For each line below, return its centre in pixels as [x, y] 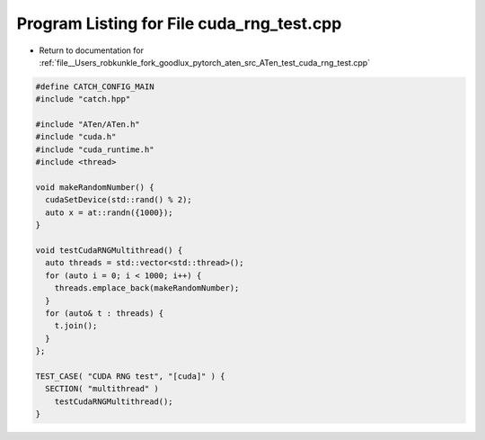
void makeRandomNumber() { [95, 188]
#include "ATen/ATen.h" [88, 125]
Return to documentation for [91, 50]
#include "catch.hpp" [83, 99]
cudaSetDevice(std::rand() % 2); [119, 200]
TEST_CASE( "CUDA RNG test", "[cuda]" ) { [130, 376]
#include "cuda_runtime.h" [95, 149]
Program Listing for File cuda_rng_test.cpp [179, 23]
